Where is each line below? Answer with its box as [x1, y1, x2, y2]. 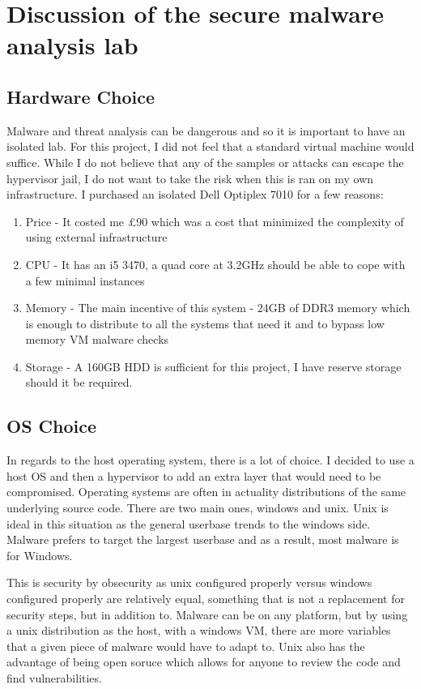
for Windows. [6, 546, 73, 563]
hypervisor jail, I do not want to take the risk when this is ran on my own [6, 169, 374, 186]
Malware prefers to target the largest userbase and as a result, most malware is [6, 531, 399, 548]
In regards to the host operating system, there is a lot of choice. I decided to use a [6, 451, 415, 469]
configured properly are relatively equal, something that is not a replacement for [6, 590, 405, 607]
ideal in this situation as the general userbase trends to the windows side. [6, 515, 371, 532]
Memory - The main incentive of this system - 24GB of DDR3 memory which [25, 299, 410, 316]
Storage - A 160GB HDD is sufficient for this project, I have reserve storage [25, 357, 402, 374]
